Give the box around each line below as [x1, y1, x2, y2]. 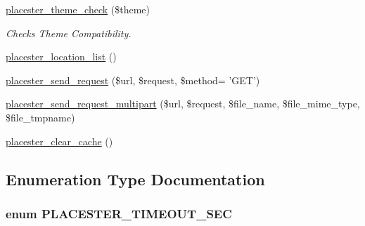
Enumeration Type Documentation [6, 168, 265, 190]
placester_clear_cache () [6, 133, 113, 148]
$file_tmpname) [6, 109, 75, 124]
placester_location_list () [6, 49, 117, 64]
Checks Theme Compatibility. [6, 25, 132, 40]
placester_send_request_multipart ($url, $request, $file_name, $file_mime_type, [6, 96, 360, 111]
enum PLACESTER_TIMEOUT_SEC [6, 204, 232, 222]
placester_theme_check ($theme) [6, 2, 151, 16]
